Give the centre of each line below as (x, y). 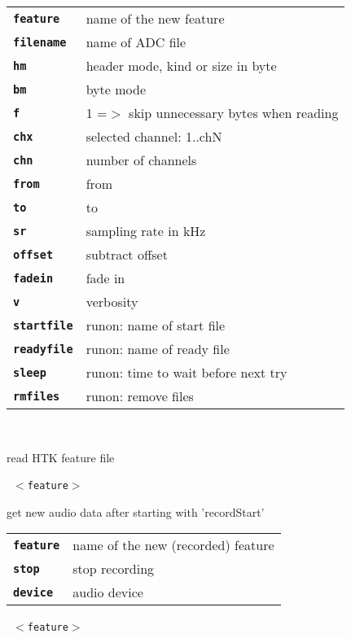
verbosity (112, 302)
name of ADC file (136, 42)
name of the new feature (155, 18)
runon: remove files (140, 396)
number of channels (141, 160)
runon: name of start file (156, 325)
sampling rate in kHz (146, 231)
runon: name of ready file (158, 349)
